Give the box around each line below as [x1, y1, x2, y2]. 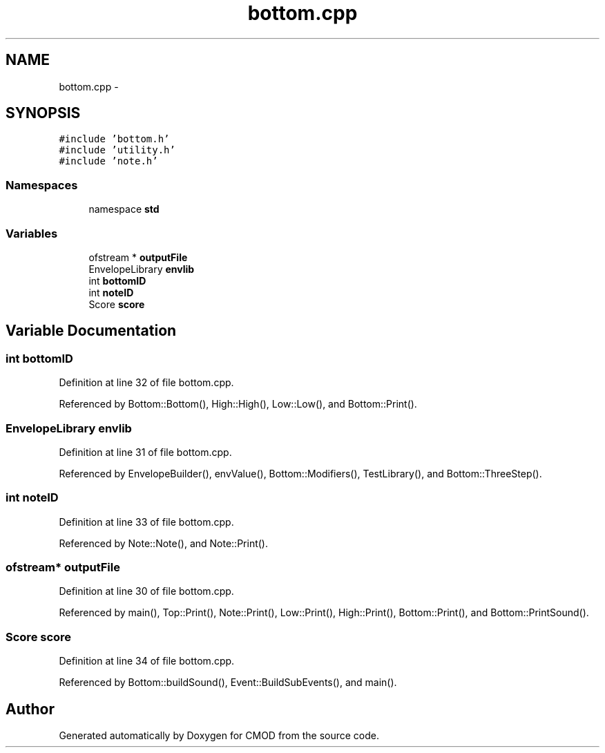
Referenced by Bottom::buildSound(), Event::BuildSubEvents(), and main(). [59, 676, 397, 689]
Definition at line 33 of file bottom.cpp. [59, 515, 234, 528]
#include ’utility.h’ [59, 144, 175, 156]
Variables [6, 226, 58, 240]
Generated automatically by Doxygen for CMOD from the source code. [59, 730, 380, 741]
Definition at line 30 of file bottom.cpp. [59, 585, 234, 598]
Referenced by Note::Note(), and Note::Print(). [59, 537, 268, 549]
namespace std [88, 203, 160, 216]
